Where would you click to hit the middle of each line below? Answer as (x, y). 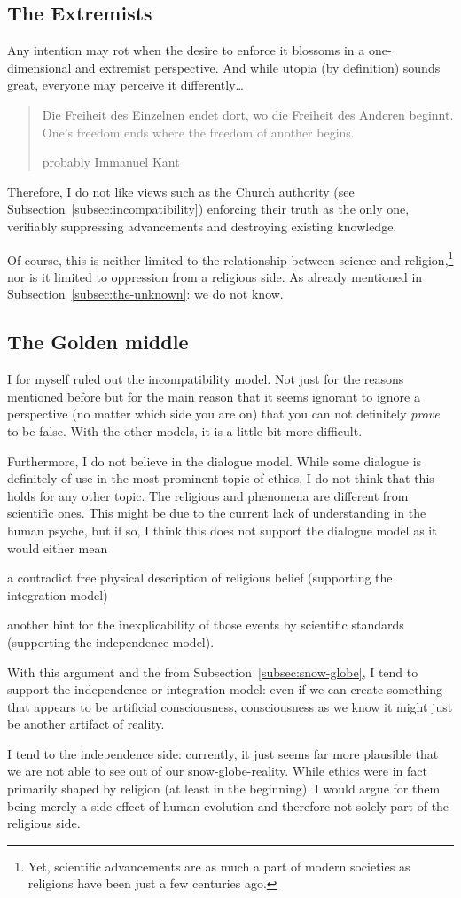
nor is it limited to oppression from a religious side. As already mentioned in (215, 276)
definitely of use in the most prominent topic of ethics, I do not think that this (221, 478)
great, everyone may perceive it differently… (125, 85)
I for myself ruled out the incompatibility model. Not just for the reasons (206, 379)
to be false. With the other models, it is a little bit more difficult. (185, 430)
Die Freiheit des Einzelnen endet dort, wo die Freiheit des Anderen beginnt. (248, 114)
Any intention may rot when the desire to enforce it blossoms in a (186, 50)
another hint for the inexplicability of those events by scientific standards (206, 625)
